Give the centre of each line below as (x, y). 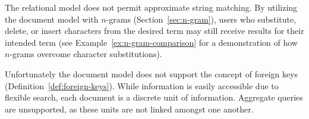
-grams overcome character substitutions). (86, 54)
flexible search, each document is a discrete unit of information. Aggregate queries (154, 97)
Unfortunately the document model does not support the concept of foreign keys (152, 73)
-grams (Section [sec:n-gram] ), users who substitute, (201, 19)
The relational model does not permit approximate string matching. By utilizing (151, 7)
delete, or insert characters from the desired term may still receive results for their (154, 31)
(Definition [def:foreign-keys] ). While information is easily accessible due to (142, 85)
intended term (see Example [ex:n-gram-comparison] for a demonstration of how (151, 42)
